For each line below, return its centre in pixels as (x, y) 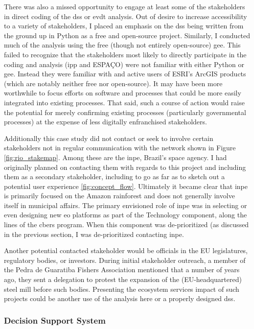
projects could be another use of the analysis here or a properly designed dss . (120, 298)
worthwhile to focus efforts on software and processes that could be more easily (123, 93)
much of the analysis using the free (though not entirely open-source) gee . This (122, 45)
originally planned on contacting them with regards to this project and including (125, 167)
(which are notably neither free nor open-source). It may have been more (113, 83)
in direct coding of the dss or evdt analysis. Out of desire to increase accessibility (126, 16)
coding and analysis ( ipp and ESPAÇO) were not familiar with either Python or (124, 64)
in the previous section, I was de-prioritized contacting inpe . (94, 234)
